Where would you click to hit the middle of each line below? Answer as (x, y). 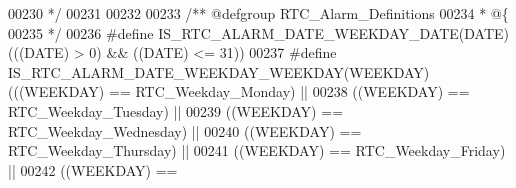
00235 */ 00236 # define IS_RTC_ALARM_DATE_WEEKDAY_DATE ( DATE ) (258, 32)
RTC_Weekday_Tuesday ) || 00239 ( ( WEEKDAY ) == (176, 110)
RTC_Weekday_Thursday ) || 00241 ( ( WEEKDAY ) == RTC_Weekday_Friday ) (257, 150)
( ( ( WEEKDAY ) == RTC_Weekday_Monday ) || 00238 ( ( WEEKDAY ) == (239, 91)
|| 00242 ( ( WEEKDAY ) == (93, 169)
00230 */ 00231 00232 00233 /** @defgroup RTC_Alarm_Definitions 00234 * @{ (258, 13)
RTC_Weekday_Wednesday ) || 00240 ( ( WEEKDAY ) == (185, 130)
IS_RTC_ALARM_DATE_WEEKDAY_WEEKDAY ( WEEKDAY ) (219, 71)
